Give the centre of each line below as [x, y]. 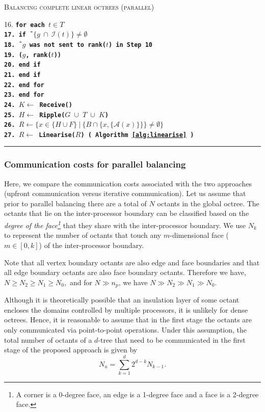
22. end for [24, 85]
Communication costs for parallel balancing [95, 164]
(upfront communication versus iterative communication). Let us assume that [125, 193]
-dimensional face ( [199, 235]
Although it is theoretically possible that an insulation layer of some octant [122, 300]
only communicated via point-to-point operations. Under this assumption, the [126, 329]
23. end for [24, 95]
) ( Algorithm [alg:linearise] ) [137, 135]
